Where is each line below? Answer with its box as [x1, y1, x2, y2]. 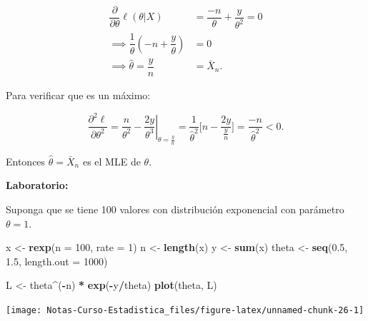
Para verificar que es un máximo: [6, 88, 151, 103]
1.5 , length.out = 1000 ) [6, 253, 108, 268]
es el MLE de [82, 153, 141, 168]
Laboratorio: [6, 178, 69, 193]
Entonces [6, 153, 46, 168]
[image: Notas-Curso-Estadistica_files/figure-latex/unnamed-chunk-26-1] [6, 305, 364, 315]
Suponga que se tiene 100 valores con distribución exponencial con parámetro [6, 201, 344, 216]
